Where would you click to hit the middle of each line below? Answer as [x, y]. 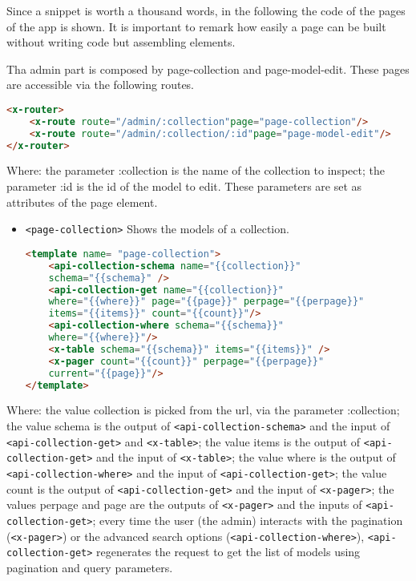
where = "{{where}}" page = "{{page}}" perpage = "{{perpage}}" [206, 302]
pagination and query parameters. [90, 567]
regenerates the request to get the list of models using [228, 552]
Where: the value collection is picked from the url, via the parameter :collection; [203, 410]
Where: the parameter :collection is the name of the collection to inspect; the [196, 170]
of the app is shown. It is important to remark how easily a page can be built [196, 26]
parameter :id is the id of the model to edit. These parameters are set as [184, 186]
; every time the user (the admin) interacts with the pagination [248, 520]
